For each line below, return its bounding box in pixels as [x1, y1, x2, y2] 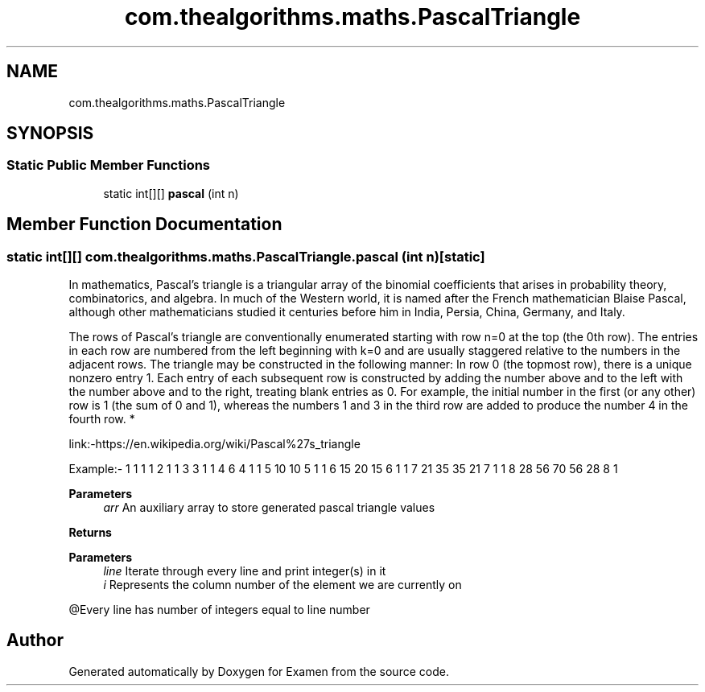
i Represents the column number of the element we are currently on [103, 578, 462, 592]
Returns [68, 525, 112, 540]
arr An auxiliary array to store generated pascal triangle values [103, 500, 435, 515]
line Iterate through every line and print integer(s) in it [103, 564, 386, 579]
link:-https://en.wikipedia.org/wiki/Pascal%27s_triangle [68, 437, 361, 451]
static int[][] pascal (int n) [103, 186, 239, 200]
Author [6, 630, 64, 651]
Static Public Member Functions [6, 157, 211, 174]
